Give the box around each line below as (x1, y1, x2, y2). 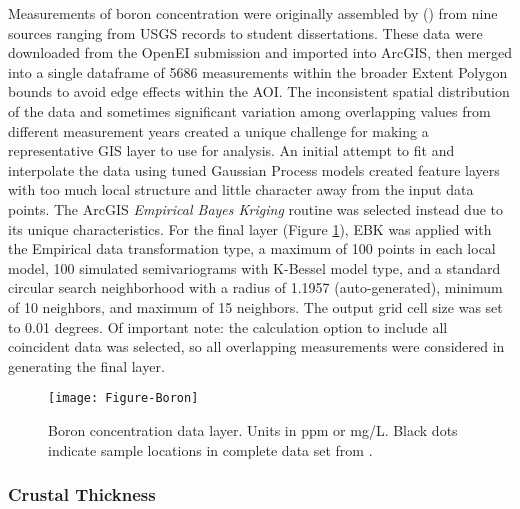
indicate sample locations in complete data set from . (48, 439, 373, 460)
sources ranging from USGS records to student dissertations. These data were (8, 22, 483, 43)
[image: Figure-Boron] (48, 391, 199, 406)
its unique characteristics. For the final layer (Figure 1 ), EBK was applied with (8, 218, 492, 239)
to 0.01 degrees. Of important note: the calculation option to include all (8, 316, 448, 337)
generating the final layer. (8, 355, 165, 376)
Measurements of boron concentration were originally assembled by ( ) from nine (8, 3, 498, 23)
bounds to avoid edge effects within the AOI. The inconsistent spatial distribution (8, 81, 510, 102)
